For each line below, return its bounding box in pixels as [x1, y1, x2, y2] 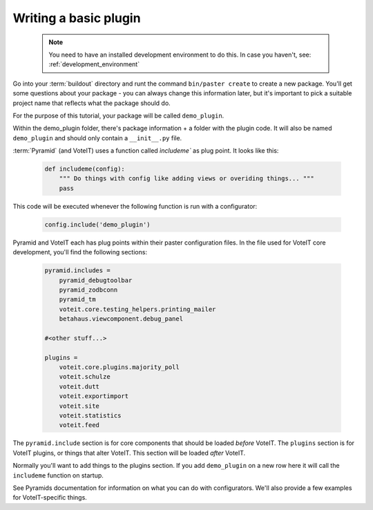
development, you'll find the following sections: [12, 248, 148, 256]
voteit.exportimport [59, 393, 129, 400]
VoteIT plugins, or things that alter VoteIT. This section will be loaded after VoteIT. [12, 448, 246, 457]
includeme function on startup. [12, 471, 104, 480]
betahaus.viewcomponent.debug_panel [59, 315, 183, 323]
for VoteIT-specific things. [12, 493, 88, 502]
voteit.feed [59, 422, 100, 429]
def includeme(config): [44, 165, 126, 173]
